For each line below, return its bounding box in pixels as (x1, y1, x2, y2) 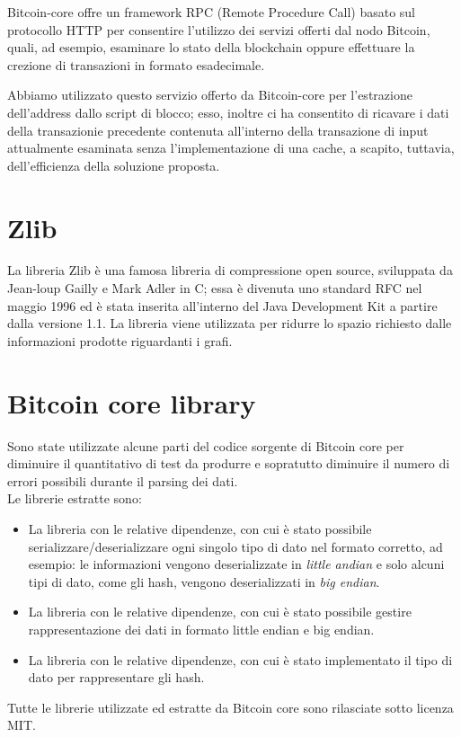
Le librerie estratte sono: (7, 489, 142, 508)
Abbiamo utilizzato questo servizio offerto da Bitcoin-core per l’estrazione (7, 85, 412, 104)
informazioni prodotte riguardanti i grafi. (7, 331, 233, 350)
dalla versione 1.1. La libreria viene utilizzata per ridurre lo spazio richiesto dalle (7, 314, 452, 333)
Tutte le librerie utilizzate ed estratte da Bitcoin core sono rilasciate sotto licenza (7, 697, 454, 716)
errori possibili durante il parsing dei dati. (7, 471, 238, 490)
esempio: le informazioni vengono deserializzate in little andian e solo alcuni (28, 555, 445, 573)
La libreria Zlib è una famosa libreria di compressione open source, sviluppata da (7, 261, 453, 280)
